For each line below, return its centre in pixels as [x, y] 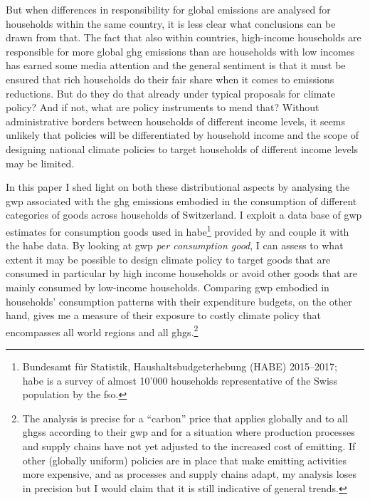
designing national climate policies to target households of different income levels [182, 149]
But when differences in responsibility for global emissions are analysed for [168, 9]
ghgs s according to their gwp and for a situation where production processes [189, 432]
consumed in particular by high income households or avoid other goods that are [182, 273]
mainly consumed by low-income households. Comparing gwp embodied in [168, 287]
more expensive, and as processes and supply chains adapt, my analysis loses [189, 474]
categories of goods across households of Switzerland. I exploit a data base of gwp [184, 215]
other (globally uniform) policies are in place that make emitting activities [185, 460]
